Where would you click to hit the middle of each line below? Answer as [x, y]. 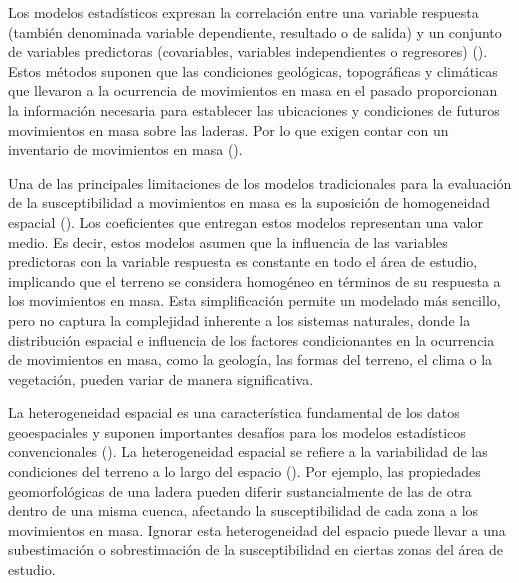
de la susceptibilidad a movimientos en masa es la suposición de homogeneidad [249, 202]
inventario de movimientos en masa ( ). [125, 149]
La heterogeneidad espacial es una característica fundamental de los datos [234, 412]
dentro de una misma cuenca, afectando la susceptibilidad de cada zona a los [243, 510]
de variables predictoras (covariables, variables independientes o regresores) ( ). [248, 51]
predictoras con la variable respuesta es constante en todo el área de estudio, [243, 261]
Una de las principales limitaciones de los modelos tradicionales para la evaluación [260, 182]
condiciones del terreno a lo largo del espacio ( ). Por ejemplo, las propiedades [244, 471]
